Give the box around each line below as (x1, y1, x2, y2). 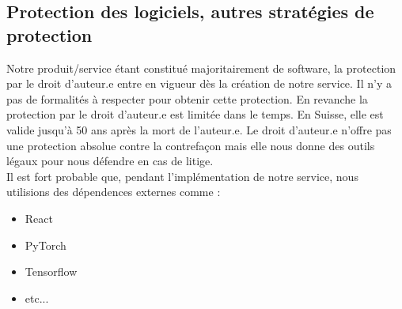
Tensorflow (25, 263, 78, 280)
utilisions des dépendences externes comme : (6, 183, 221, 200)
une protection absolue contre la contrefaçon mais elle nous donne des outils (6, 137, 375, 153)
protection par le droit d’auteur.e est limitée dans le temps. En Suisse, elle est (6, 106, 384, 122)
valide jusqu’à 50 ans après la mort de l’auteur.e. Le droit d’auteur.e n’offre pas (6, 121, 392, 138)
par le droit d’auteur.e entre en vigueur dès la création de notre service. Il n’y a (6, 75, 392, 92)
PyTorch (25, 236, 66, 253)
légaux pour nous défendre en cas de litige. (6, 153, 214, 169)
